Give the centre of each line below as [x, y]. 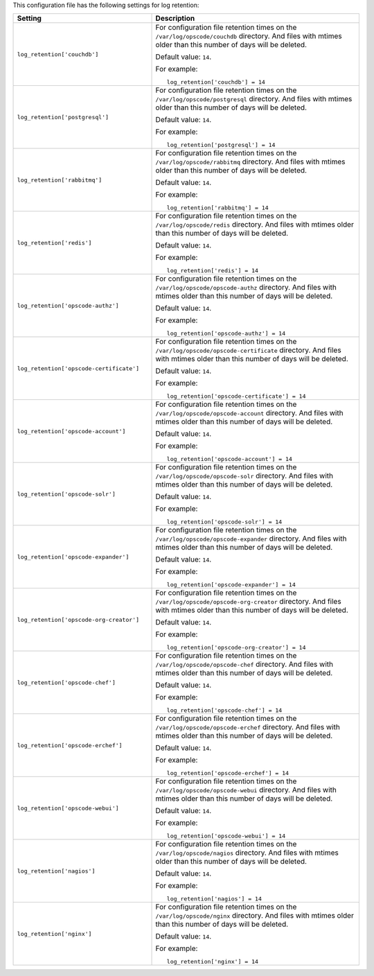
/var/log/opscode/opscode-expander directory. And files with [251, 539]
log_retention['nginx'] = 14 [213, 962]
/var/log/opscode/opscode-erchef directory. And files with [248, 727]
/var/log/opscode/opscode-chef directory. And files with [244, 664]
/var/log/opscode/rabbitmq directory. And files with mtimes [250, 162]
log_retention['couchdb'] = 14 [216, 82]
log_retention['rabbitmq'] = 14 [218, 208]
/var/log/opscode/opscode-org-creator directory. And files [249, 602]
